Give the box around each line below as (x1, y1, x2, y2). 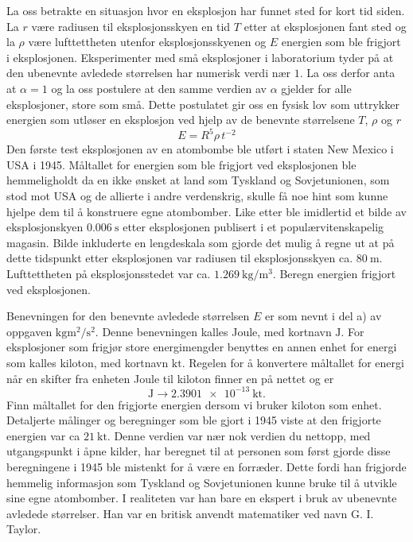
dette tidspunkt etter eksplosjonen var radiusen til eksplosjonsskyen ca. (6, 250, 353, 266)
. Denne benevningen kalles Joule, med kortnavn (95, 323, 332, 339)
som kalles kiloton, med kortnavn (6, 354, 169, 370)
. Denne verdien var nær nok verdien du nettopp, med (107, 427, 371, 443)
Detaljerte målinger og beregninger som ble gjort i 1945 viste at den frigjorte (6, 412, 381, 428)
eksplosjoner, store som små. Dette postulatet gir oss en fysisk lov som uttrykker (6, 95, 399, 112)
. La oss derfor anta (299, 64, 395, 81)
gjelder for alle (281, 79, 352, 96)
